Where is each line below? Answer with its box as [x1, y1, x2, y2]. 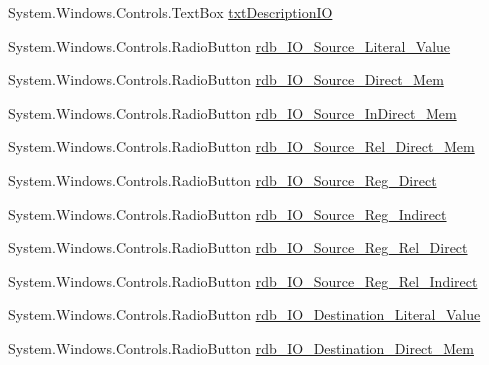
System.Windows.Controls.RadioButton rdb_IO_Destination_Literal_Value [8, 304, 481, 325]
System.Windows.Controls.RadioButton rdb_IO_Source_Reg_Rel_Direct [8, 237, 468, 258]
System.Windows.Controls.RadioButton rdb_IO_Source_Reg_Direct [8, 169, 437, 190]
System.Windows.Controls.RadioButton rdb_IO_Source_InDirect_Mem [8, 102, 457, 123]
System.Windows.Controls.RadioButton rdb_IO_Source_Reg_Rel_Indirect [8, 270, 478, 291]
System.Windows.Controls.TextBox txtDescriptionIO [8, 2, 333, 22]
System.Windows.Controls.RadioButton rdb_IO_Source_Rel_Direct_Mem [8, 136, 475, 157]
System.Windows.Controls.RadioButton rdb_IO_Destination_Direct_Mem [8, 337, 474, 358]
